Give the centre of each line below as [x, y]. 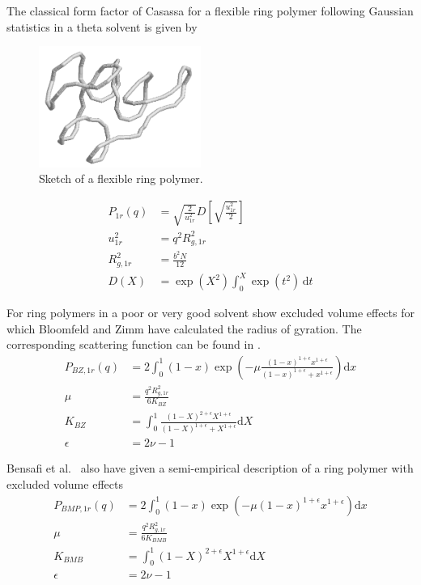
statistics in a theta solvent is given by [102, 26]
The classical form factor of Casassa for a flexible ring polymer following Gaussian [210, 11]
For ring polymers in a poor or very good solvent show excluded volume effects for [210, 313]
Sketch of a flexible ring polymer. [121, 178]
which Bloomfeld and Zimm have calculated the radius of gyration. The [184, 328]
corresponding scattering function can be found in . [134, 344]
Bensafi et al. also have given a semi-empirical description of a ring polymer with [210, 468]
